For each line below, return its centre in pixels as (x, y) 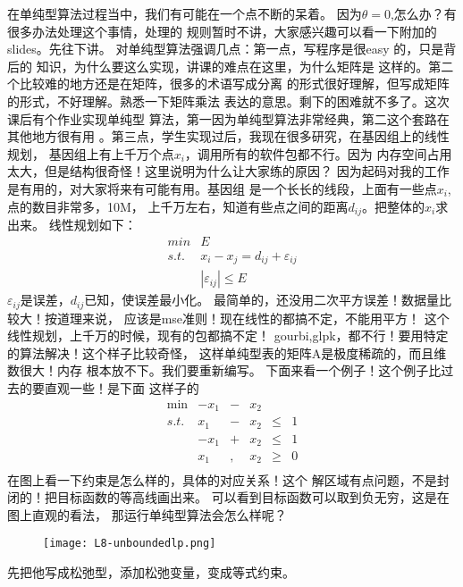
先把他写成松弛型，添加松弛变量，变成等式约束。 (151, 571)
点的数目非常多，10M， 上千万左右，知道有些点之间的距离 (178, 206)
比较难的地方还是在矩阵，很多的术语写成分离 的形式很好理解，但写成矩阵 (234, 84)
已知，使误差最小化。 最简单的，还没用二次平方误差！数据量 (261, 300)
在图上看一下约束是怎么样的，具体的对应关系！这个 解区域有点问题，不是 (222, 479)
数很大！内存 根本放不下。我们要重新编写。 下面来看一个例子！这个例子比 (224, 370)
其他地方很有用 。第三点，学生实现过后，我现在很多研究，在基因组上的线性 (228, 136)
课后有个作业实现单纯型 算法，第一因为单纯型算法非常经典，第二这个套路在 (228, 118)
